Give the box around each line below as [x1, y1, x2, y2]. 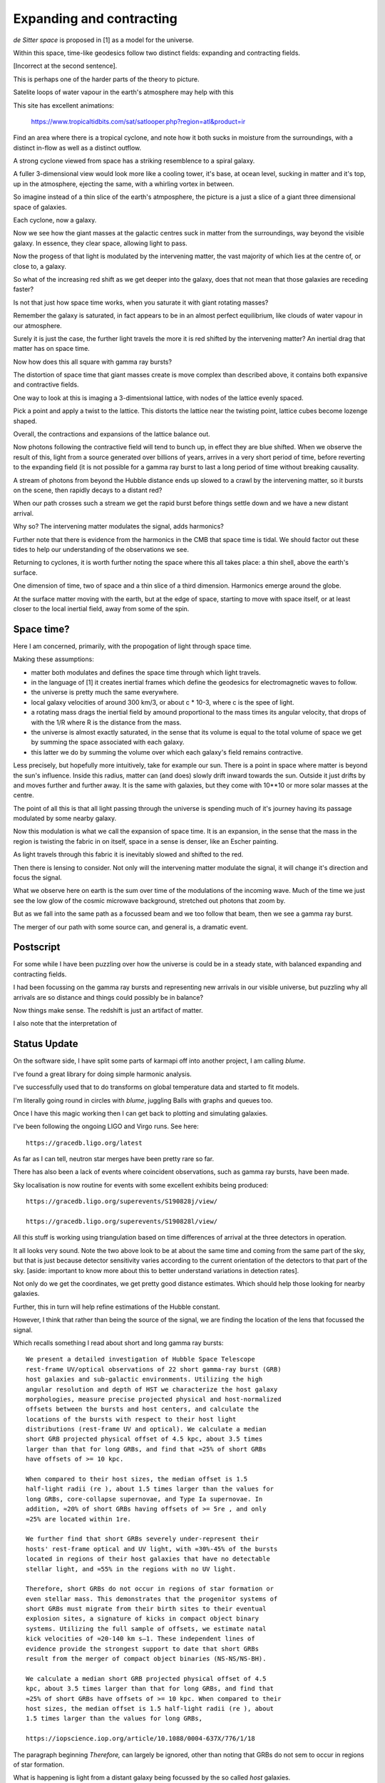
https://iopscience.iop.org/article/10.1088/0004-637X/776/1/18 [26, 1735, 256, 1743]
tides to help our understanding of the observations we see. [13, 545, 189, 553]
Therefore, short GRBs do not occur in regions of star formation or [26, 1585, 274, 1593]
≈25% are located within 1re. [26, 1515, 132, 1523]
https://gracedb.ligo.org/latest [26, 1138, 143, 1147]
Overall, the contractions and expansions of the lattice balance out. [13, 430, 210, 439]
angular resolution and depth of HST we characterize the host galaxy [26, 1385, 278, 1394]
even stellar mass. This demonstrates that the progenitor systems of [26, 1595, 278, 1603]
